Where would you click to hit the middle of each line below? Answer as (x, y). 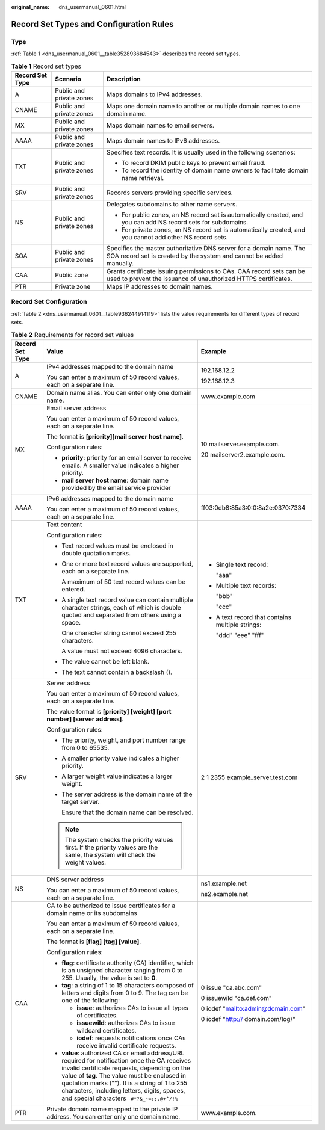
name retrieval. (143, 178)
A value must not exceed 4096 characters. (122, 651)
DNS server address (75, 880)
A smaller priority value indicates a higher (120, 758)
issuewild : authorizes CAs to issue (125, 1023)
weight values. (85, 862)
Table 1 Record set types (46, 66)
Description (123, 79)
